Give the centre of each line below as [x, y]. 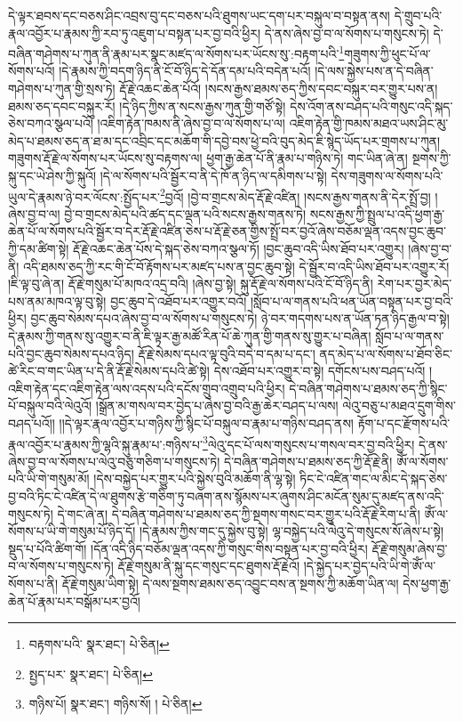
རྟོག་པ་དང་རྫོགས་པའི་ [404, 422]
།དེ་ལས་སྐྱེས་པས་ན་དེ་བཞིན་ [374, 71]
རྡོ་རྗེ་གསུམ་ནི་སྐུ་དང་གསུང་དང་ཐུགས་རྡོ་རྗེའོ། [209, 566]
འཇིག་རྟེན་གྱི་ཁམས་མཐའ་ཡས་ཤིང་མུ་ [369, 123]
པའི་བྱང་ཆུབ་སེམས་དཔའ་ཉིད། [71, 353]
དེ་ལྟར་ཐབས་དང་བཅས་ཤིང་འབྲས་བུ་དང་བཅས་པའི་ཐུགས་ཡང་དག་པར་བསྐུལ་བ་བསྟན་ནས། [199, 15]
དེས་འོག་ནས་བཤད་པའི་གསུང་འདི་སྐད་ [371, 105]
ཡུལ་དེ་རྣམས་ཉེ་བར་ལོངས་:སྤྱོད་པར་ [84, 196]
